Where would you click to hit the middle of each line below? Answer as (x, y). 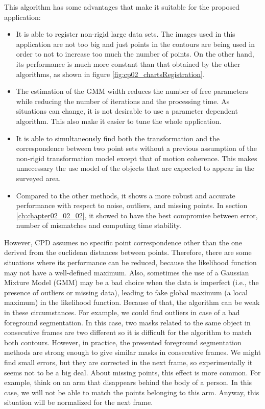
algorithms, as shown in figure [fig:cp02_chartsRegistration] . (110, 74)
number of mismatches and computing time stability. (99, 225)
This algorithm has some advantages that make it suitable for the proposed (122, 7)
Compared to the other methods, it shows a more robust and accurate (126, 195)
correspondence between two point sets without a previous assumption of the (136, 148)
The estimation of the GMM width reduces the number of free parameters (132, 91)
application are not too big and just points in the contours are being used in (135, 44)
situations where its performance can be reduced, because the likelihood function (130, 262)
